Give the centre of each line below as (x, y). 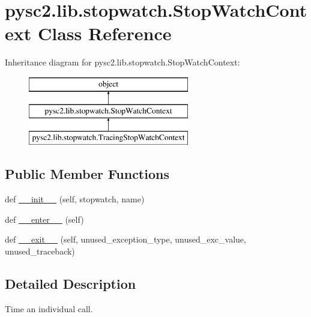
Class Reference (104, 33)
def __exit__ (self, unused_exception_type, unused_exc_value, (125, 239)
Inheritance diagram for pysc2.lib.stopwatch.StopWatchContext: (122, 62)
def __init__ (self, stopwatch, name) (75, 199)
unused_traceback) (40, 251)
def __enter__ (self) (44, 219)
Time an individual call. (49, 308)
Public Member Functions (87, 174)
